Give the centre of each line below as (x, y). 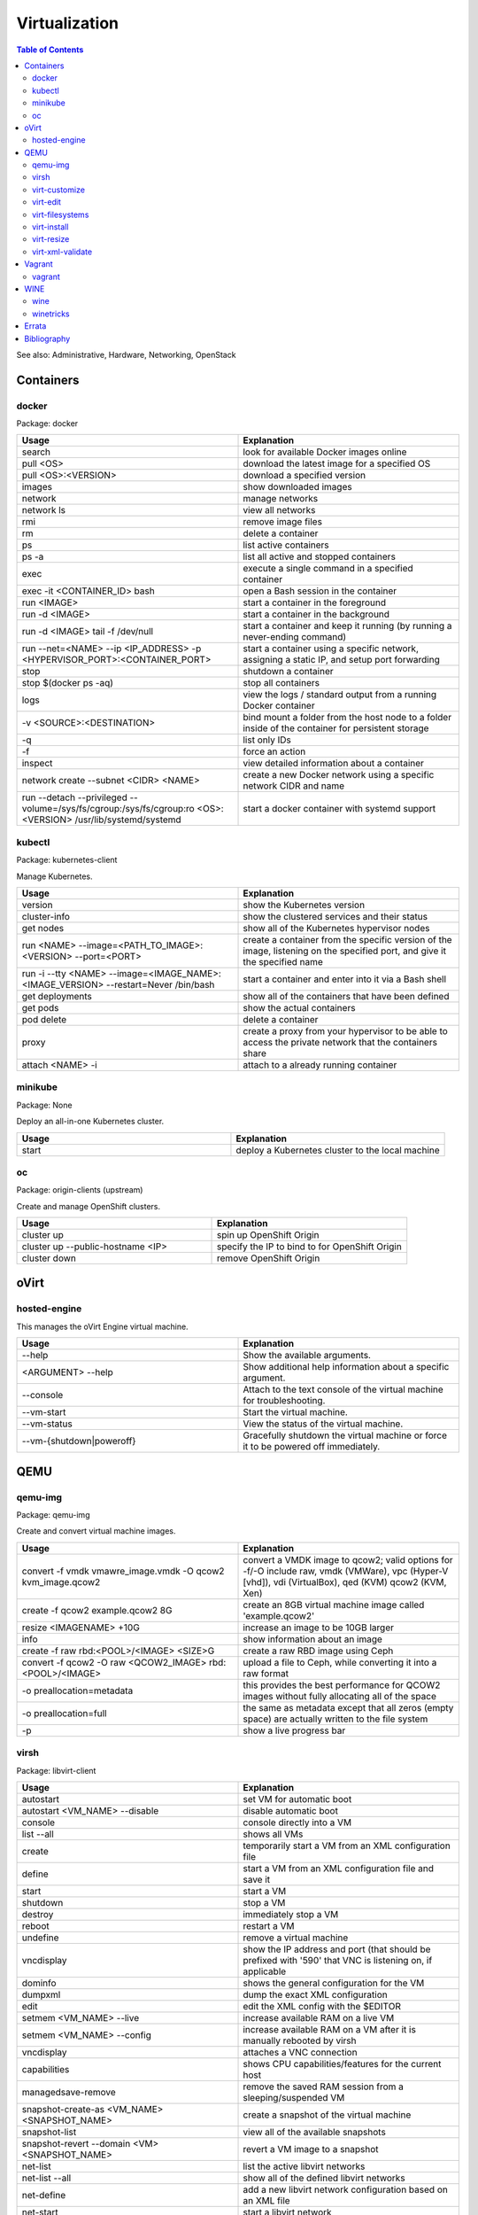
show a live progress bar (294, 1730)
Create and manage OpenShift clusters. (89, 1206)
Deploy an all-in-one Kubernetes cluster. (90, 1122)
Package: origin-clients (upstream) (80, 1190)
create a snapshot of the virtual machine (327, 2115)
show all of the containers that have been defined (346, 996)
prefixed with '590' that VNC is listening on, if (338, 1960)
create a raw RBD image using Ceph (318, 1651)
